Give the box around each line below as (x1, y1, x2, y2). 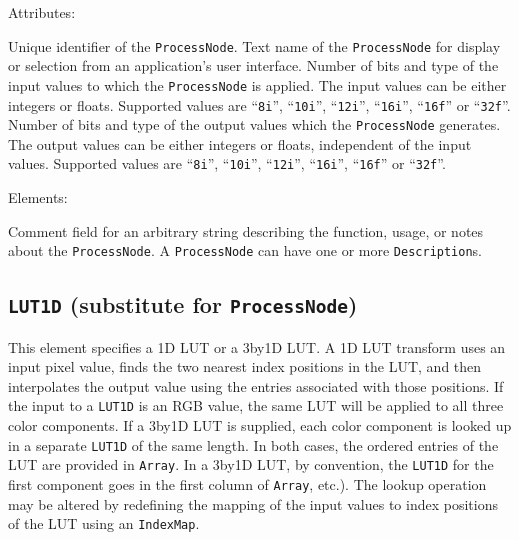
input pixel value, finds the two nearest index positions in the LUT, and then (8, 356, 482, 377)
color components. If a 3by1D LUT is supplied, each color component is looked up (8, 415, 512, 436)
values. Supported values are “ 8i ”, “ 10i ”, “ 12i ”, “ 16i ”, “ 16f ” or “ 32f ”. (8, 153, 446, 174)
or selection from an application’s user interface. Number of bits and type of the (8, 55, 499, 76)
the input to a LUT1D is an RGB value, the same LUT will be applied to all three (8, 395, 504, 416)
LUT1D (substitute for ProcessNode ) (8, 289, 358, 320)
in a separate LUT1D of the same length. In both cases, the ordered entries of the (8, 434, 499, 455)
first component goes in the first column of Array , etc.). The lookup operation (8, 474, 487, 495)
